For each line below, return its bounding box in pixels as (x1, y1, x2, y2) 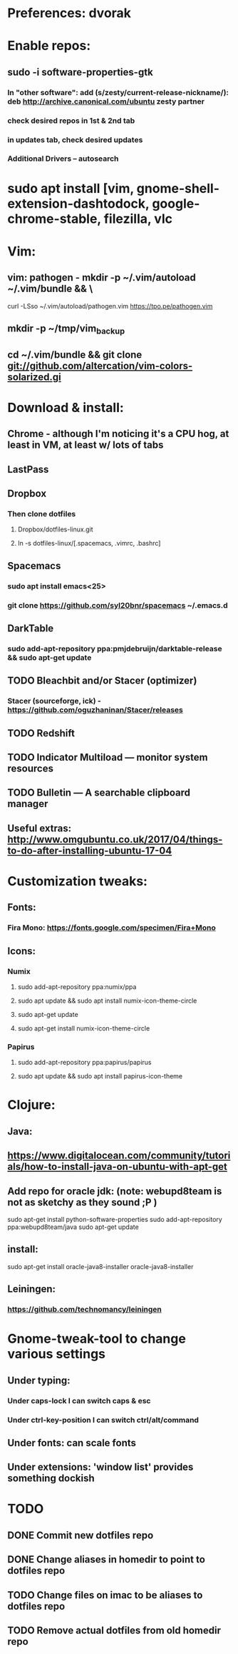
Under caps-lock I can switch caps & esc (7, 1395, 151, 1405)
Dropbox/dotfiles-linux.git (17, 525, 93, 533)
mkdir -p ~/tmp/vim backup (7, 323, 125, 336)
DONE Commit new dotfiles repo (7, 1529, 154, 1541)
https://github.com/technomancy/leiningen (7, 1305, 162, 1315)
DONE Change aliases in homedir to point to (7, 1553, 205, 1565)
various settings (7, 1346, 105, 1362)
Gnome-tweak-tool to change (7, 1330, 187, 1347)
